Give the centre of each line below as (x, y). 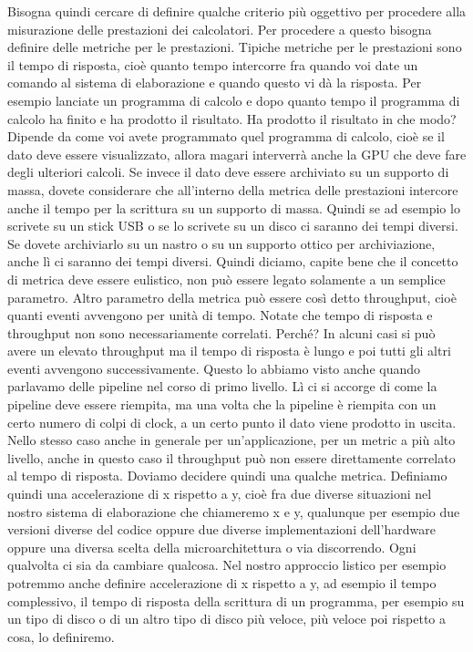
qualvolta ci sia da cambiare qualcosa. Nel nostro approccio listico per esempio (227, 565)
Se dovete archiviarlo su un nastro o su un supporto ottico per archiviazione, (221, 243)
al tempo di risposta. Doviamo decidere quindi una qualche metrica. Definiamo (227, 476)
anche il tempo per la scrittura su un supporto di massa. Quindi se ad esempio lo (234, 207)
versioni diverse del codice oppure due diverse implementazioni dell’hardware (221, 529)
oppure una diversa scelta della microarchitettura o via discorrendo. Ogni (212, 547)
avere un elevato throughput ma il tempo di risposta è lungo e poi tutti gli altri (229, 351)
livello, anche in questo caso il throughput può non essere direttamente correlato (231, 457)
